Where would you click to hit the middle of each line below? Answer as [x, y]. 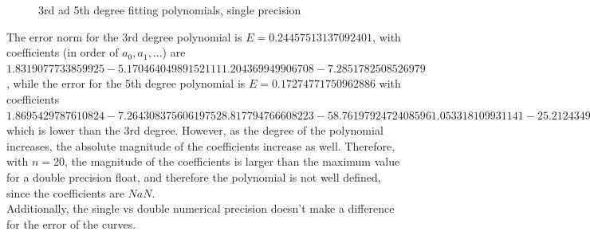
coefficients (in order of [63, 52]
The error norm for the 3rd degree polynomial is [124, 36]
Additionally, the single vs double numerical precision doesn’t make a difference [201, 208]
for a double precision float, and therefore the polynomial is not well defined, [194, 176]
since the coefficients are [65, 192]
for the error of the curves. [71, 223]
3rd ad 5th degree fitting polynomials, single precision [170, 10]
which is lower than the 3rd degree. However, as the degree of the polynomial [195, 130]
